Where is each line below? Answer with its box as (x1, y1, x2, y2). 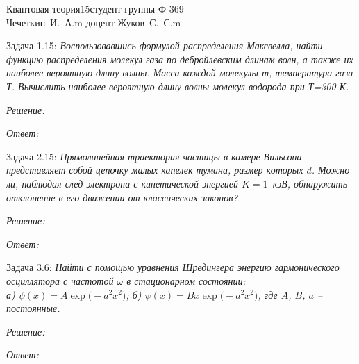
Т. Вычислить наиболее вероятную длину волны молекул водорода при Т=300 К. (6, 78, 349, 93)
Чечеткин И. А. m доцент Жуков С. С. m (6, 15, 181, 29)
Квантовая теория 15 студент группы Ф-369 (6, 1, 184, 15)
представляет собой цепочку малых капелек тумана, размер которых (6, 163, 303, 177)
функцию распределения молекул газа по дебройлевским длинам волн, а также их (6, 51, 353, 66)
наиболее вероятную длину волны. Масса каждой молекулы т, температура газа (6, 65, 353, 80)
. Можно (311, 163, 350, 177)
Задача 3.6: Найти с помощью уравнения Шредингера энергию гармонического (6, 260, 340, 274)
